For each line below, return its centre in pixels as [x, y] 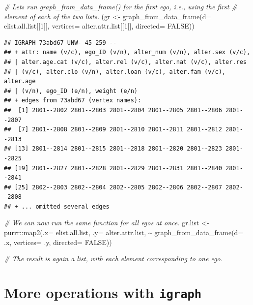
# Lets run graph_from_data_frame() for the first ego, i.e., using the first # [121, 6]
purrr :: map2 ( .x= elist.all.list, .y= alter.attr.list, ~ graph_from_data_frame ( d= [124, 232]
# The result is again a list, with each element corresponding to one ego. [113, 259]
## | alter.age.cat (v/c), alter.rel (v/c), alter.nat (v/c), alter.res [125, 62]
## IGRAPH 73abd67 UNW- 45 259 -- [60, 43]
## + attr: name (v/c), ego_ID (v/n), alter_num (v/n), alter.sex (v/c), [127, 52]
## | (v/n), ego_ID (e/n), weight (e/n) [71, 91]
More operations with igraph [103, 292]
